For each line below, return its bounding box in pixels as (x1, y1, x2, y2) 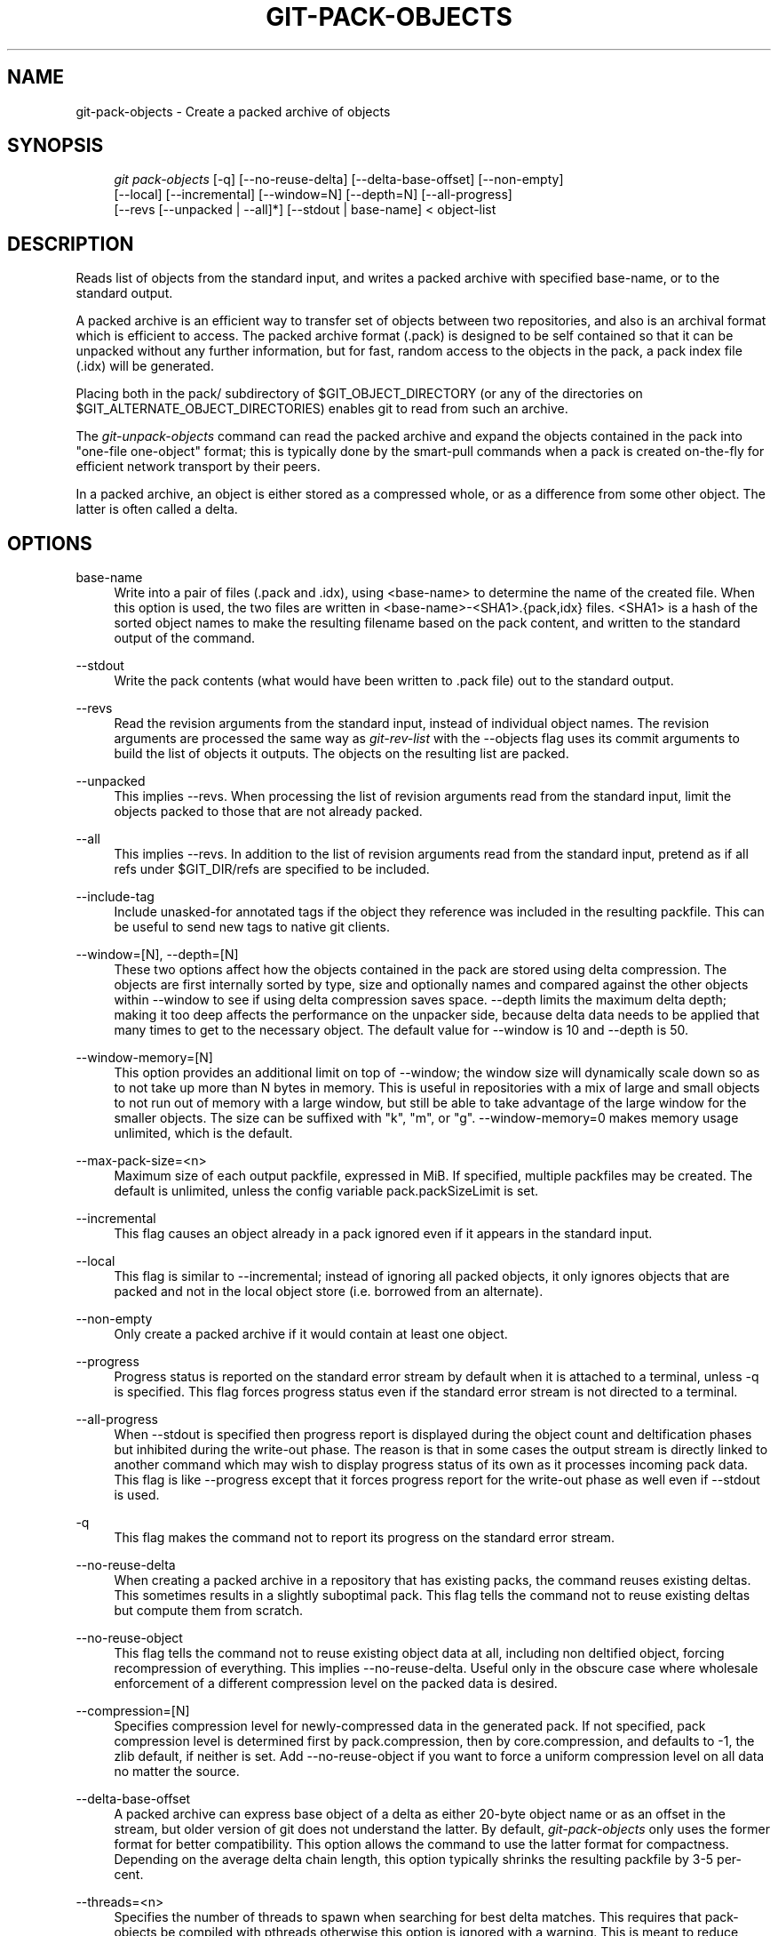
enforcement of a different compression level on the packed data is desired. (114, 1676, 558, 1692)
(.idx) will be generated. (75, 358, 214, 374)
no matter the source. (114, 1764, 240, 1780)
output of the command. (114, 630, 256, 646)
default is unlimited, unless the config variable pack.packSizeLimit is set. (114, 1183, 539, 1199)
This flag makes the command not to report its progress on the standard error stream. (114, 1530, 615, 1546)
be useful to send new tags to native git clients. (114, 919, 390, 935)
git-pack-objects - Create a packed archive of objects (75, 103, 391, 119)
